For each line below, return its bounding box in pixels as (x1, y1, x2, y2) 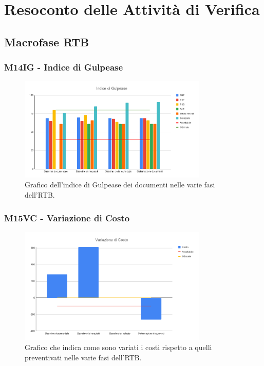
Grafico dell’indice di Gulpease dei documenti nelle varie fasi (25, 179, 215, 190)
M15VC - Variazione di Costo (4, 211, 130, 224)
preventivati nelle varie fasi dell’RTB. (25, 352, 142, 362)
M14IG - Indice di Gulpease (4, 61, 123, 74)
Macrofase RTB (4, 33, 89, 49)
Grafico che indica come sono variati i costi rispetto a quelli (25, 342, 212, 353)
